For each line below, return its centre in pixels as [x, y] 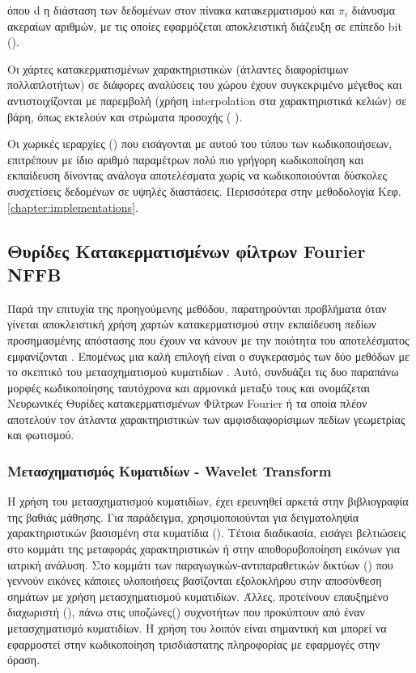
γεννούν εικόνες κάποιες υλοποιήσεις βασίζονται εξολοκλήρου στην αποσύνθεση [195, 580]
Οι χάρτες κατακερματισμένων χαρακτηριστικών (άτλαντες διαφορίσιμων [178, 68]
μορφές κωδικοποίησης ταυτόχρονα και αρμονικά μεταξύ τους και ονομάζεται [189, 387]
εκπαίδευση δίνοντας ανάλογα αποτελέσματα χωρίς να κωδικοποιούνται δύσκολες [197, 175]
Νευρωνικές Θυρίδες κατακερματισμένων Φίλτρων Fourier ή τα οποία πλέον [187, 403]
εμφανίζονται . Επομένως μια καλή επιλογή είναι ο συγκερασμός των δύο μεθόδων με [208, 356]
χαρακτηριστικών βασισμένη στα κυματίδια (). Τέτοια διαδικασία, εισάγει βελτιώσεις [207, 533]
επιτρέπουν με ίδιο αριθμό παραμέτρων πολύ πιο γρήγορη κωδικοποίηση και [186, 159]
